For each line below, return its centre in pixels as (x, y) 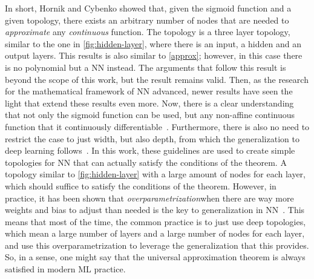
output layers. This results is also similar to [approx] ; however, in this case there (154, 55)
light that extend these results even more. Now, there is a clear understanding (149, 103)
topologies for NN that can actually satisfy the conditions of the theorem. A (146, 162)
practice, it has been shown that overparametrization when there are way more (149, 198)
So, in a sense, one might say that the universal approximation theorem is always (155, 257)
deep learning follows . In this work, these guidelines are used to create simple (150, 150)
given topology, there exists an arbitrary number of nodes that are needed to (147, 20)
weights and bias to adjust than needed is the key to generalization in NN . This (155, 210)
